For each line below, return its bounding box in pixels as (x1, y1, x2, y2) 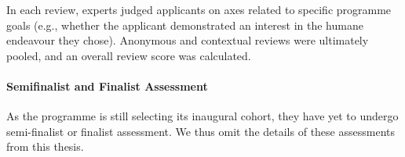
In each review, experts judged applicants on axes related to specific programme (6, 2, 392, 17)
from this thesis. (6, 138, 84, 155)
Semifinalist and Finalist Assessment (6, 77, 208, 94)
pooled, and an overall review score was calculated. (6, 47, 251, 63)
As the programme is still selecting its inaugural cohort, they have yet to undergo (6, 108, 399, 124)
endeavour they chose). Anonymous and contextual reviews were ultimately (6, 32, 369, 48)
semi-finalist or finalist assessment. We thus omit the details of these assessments (6, 123, 395, 139)
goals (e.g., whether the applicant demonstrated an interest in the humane (6, 16, 363, 33)
